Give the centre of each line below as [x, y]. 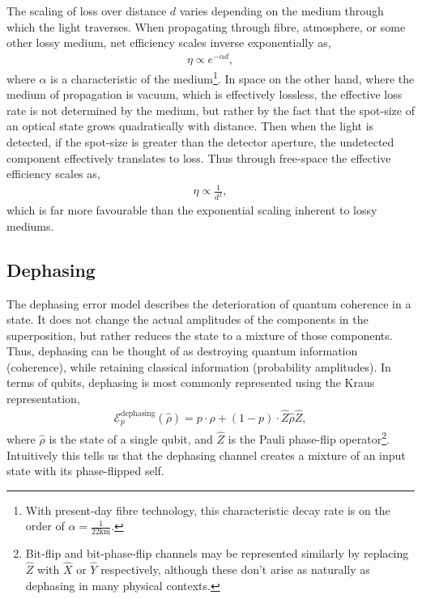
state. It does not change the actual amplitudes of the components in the [188, 319]
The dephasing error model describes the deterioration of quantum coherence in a [209, 303]
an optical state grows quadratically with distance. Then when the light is [190, 126]
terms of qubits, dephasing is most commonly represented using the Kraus [191, 382]
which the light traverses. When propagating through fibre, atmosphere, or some [206, 26]
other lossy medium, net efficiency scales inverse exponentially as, [169, 42]
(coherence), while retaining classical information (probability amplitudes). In [199, 366]
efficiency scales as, [53, 174]
